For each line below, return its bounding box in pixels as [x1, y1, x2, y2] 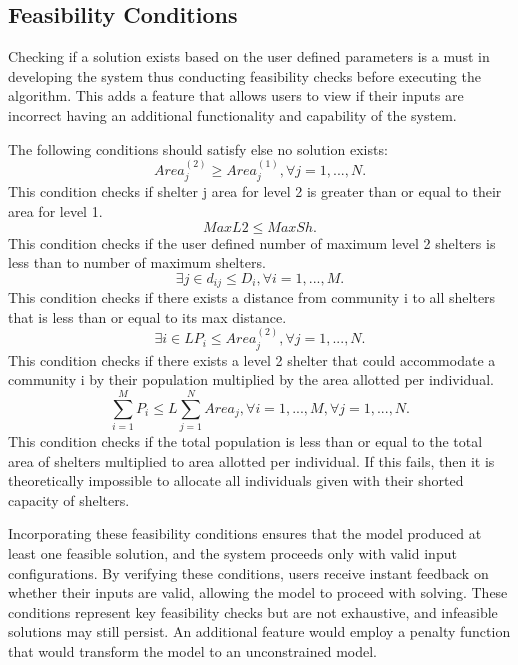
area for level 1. [8, 201, 103, 221]
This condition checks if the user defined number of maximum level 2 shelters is [8, 232, 496, 253]
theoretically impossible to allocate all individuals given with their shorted [8, 470, 464, 491]
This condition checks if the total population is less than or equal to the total [8, 430, 483, 451]
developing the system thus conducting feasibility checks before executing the [8, 65, 481, 86]
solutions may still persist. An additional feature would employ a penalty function [8, 621, 511, 642]
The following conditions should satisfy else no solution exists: [8, 138, 388, 159]
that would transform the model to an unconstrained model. [8, 640, 377, 661]
